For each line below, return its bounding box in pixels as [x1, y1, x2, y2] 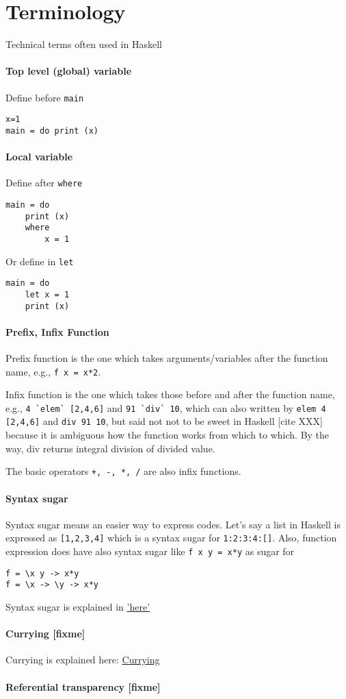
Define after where [5, 175, 83, 190]
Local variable [5, 149, 73, 164]
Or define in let [5, 254, 74, 268]
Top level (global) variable [5, 64, 132, 78]
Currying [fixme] [5, 626, 85, 641]
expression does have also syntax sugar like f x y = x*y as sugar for [5, 544, 295, 559]
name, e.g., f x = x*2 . [5, 364, 101, 378]
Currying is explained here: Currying [5, 652, 160, 667]
